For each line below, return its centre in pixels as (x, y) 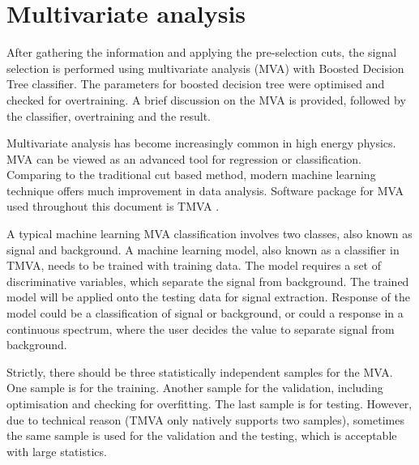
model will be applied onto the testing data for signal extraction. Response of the (208, 297)
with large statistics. (57, 451)
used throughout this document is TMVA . (113, 206)
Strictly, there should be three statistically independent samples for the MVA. (200, 371)
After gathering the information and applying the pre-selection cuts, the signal (202, 52)
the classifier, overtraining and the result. (109, 115)
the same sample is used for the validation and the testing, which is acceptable (202, 435)
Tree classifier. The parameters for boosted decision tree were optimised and (196, 84)
